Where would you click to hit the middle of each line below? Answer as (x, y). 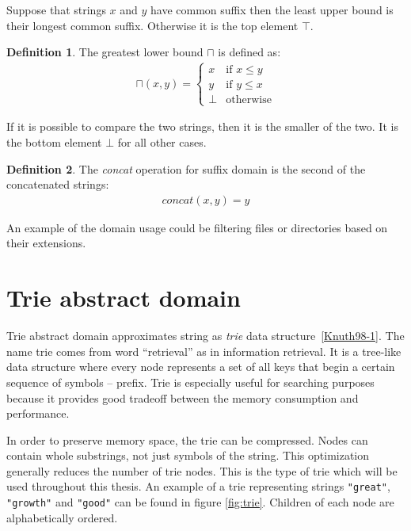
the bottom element (54, 142)
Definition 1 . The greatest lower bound (105, 52)
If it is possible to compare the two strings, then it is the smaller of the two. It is (202, 126)
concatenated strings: (58, 184)
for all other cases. (162, 142)
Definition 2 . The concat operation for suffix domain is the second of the (186, 168)
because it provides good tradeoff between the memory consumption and (183, 397)
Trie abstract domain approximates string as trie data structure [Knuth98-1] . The (205, 336)
